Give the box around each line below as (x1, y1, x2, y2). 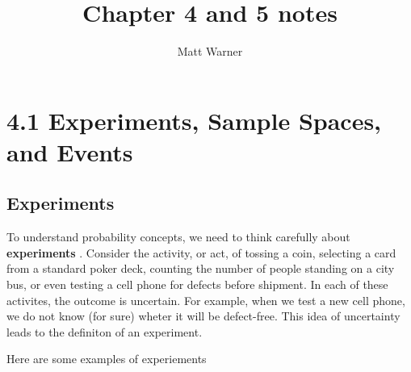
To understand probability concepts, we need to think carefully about (6, 228, 350, 245)
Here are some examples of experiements (6, 350, 207, 367)
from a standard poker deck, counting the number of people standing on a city (6, 260, 395, 277)
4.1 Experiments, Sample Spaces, (6, 103, 382, 136)
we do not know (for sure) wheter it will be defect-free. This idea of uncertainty (6, 307, 401, 324)
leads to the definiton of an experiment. (6, 323, 203, 340)
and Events (6, 135, 133, 168)
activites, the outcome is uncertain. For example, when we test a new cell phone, (6, 291, 405, 308)
